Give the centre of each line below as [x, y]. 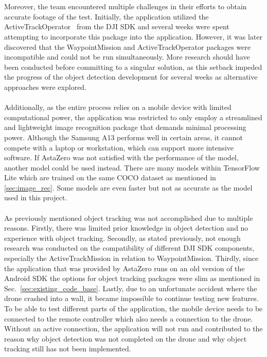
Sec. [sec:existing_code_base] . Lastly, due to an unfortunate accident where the [131, 288]
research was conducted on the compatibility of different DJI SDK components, [129, 248]
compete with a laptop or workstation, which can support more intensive [119, 147]
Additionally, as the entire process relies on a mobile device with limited [118, 107]
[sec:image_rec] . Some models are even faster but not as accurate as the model [128, 187]
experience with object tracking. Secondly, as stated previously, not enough [122, 238]
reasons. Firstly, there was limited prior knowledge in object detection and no [126, 228]
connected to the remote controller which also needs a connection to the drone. [129, 318]
